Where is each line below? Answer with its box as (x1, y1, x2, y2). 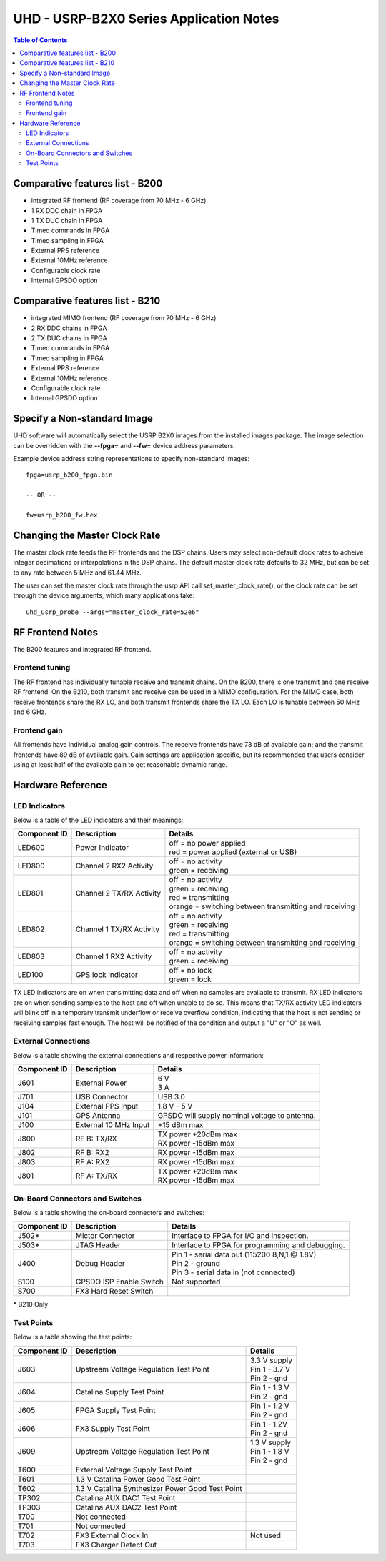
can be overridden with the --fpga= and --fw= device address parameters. (13, 441, 236, 450)
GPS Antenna (75, 1111, 121, 1121)
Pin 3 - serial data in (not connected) (172, 1267, 296, 1277)
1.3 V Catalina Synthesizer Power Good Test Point (75, 1483, 242, 1493)
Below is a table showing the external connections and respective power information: (13, 1051, 264, 1059)
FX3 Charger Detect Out (75, 1540, 157, 1550)
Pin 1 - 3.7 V (250, 1364, 291, 1374)
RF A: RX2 (75, 1157, 110, 1167)
